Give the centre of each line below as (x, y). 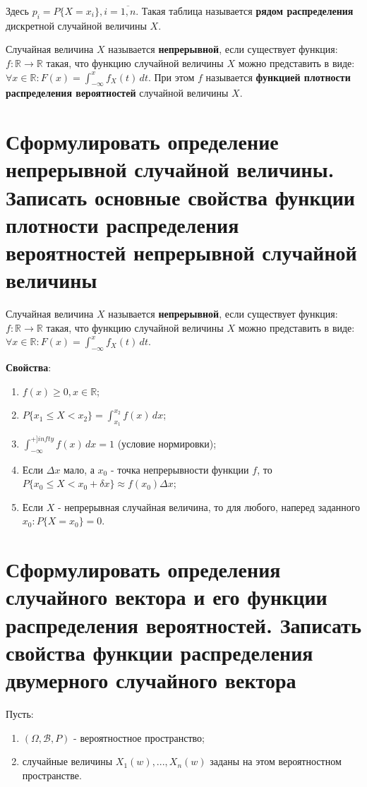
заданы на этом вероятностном (276, 761)
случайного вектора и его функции (167, 597)
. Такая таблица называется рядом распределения (245, 11)
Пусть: (20, 713)
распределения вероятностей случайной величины (117, 93)
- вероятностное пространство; (139, 737)
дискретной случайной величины (76, 25)
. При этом (171, 77)
